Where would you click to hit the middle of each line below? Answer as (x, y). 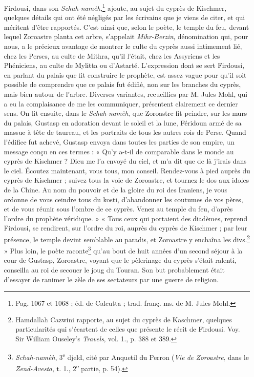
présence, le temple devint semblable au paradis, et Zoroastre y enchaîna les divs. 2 (127, 238)
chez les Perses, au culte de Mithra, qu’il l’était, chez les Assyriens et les (112, 55)
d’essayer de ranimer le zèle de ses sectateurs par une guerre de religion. (111, 279)
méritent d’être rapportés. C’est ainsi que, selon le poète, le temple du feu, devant (127, 27)
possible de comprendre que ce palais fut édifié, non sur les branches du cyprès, (122, 84)
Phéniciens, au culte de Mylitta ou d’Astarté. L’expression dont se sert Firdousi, (124, 65)
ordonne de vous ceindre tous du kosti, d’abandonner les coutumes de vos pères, (124, 199)
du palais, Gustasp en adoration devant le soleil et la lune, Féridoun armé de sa (123, 122)
